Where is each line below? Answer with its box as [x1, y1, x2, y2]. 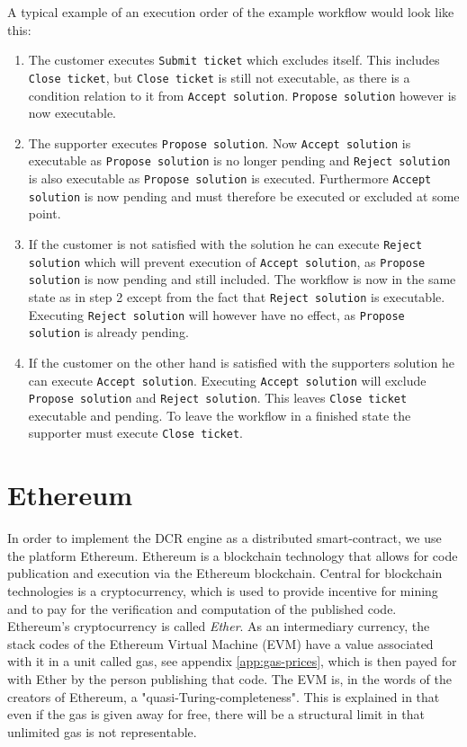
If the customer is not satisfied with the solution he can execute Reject [28, 234, 423, 253]
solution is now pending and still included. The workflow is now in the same [28, 270, 456, 289]
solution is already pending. [28, 323, 189, 342]
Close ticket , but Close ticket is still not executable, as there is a [28, 67, 410, 86]
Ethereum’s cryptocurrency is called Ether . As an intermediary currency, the [7, 617, 430, 636]
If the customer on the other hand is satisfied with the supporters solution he [28, 352, 454, 371]
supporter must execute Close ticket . [28, 423, 243, 442]
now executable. [28, 103, 117, 122]
